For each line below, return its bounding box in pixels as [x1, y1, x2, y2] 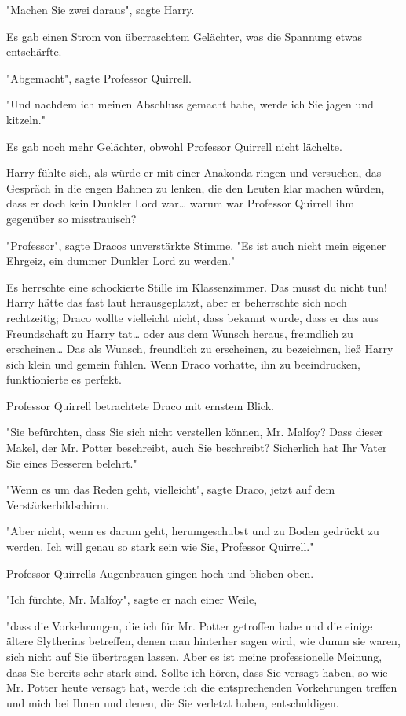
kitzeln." [6, 111, 46, 127]
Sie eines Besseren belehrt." [6, 454, 137, 471]
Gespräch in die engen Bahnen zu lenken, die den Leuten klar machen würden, [6, 179, 385, 196]
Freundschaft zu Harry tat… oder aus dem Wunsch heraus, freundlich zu [6, 325, 353, 341]
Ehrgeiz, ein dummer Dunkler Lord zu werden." [6, 252, 236, 269]
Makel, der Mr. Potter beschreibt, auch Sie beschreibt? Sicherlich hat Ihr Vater [6, 439, 387, 456]
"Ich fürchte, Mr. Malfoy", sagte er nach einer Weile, [6, 591, 258, 608]
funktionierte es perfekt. [6, 371, 122, 387]
